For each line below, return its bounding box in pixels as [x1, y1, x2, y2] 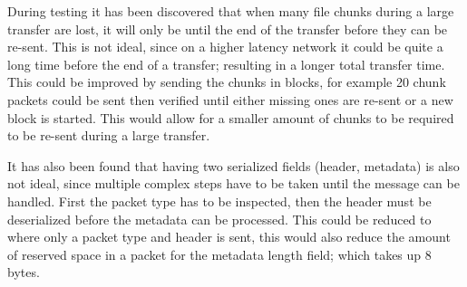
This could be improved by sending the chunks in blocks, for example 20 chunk [7, 72, 446, 91]
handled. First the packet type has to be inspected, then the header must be [7, 191, 432, 210]
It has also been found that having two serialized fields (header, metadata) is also [7, 156, 460, 175]
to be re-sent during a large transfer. [7, 126, 210, 145]
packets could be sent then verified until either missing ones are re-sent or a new [7, 90, 453, 109]
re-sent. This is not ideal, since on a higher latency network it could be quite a [7, 37, 443, 56]
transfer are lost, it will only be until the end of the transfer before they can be [7, 19, 448, 38]
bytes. [7, 263, 40, 282]
